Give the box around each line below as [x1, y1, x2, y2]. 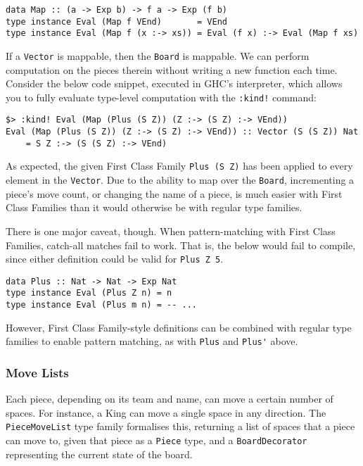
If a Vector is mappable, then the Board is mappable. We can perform [6, 48, 310, 63]
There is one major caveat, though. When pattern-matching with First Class [6, 223, 336, 238]
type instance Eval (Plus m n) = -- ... [6, 300, 198, 310]
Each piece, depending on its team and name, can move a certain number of [6, 391, 333, 406]
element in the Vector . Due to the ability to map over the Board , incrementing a [6, 172, 355, 187]
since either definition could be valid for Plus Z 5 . [6, 251, 224, 266]
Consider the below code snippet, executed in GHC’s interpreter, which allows [6, 76, 343, 91]
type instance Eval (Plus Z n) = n [6, 288, 172, 298]
